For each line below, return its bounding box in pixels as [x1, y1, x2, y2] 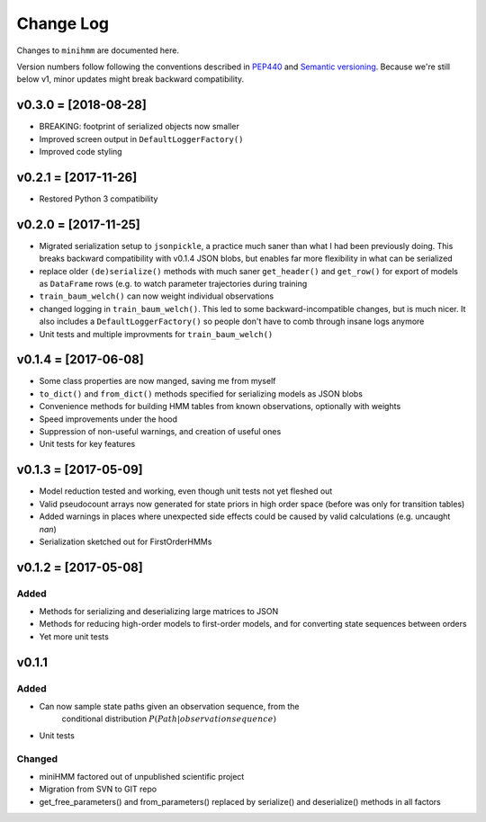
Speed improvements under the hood [39, 414, 178, 424]
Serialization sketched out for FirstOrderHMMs [39, 536, 212, 547]
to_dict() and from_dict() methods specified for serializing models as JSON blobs [39, 388, 364, 399]
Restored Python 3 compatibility [39, 193, 158, 204]
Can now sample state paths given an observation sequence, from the [39, 701, 300, 711]
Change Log [16, 13, 110, 33]
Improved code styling [39, 147, 122, 157]
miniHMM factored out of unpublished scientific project [39, 771, 245, 782]
